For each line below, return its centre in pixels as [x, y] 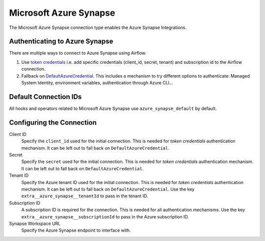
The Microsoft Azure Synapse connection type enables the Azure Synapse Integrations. [98, 27]
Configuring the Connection [53, 122]
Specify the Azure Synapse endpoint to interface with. [76, 230]
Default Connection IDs [45, 96]
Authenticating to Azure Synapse [61, 41]
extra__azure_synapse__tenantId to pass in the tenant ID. [85, 196]
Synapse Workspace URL [35, 223]
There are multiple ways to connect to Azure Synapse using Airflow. [78, 53]
